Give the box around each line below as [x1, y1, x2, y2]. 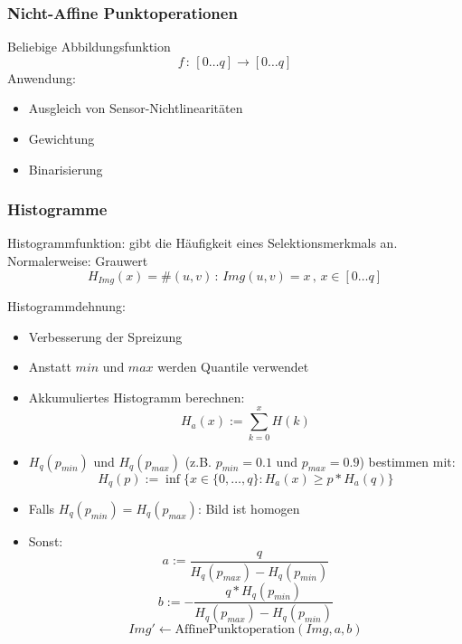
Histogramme [7, 198, 108, 221]
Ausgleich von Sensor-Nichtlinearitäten [28, 99, 243, 118]
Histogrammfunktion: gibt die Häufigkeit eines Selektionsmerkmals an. [7, 233, 398, 252]
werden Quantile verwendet [157, 357, 309, 376]
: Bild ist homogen [197, 499, 300, 517]
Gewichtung [28, 129, 95, 147]
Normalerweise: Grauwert [7, 251, 148, 270]
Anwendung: [7, 68, 76, 87]
